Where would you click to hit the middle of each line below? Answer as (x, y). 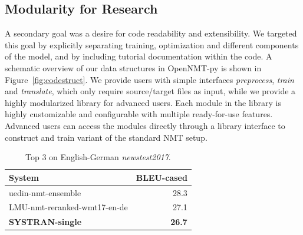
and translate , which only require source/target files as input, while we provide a (150, 91)
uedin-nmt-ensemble (45, 192)
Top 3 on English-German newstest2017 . (98, 157)
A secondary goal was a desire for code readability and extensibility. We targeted (151, 33)
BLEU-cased (162, 177)
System (24, 177)
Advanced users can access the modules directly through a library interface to (145, 125)
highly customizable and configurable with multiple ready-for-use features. (139, 114)
